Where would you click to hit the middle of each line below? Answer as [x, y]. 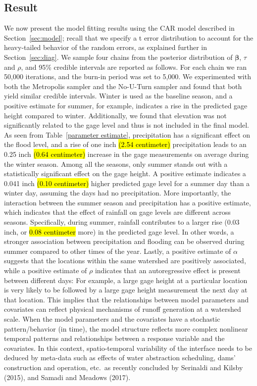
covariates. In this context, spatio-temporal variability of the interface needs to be [128, 348]
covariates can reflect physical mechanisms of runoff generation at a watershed [123, 309]
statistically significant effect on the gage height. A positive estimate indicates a [125, 173]
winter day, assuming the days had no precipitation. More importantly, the [118, 193]
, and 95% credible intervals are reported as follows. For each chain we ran [134, 67]
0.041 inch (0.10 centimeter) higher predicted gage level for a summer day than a [127, 183]
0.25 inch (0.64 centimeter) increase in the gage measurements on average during [127, 154]
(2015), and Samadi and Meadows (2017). [67, 377]
